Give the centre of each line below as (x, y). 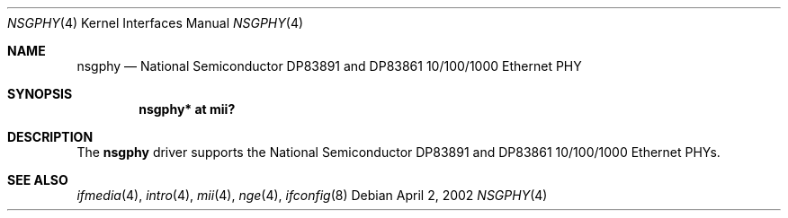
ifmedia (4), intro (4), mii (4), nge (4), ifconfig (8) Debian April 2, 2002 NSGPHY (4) (312, 195)
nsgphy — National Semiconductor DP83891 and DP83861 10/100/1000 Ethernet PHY (329, 66)
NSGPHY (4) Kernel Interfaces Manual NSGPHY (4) (156, 23)
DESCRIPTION (50, 137)
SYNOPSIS (40, 94)
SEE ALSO (38, 180)
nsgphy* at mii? (187, 109)
